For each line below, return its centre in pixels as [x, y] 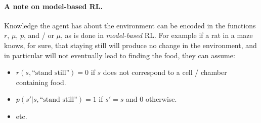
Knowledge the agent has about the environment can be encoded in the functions [130, 25]
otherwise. [161, 99]
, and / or [39, 35]
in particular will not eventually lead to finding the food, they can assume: [120, 55]
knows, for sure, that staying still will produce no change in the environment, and [130, 45]
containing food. [41, 82]
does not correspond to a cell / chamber [165, 72]
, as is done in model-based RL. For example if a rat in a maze [157, 35]
